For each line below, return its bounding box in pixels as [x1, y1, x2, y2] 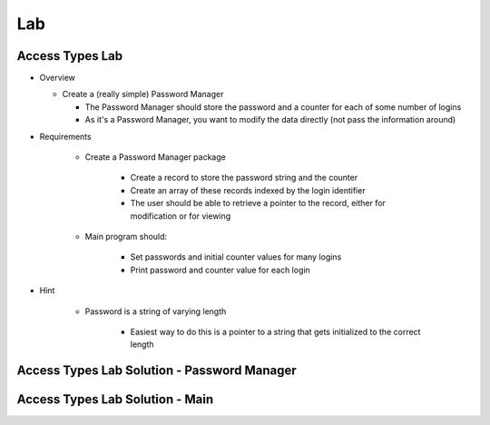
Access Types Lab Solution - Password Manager [16, 363, 297, 379]
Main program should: [84, 231, 168, 242]
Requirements [39, 131, 92, 142]
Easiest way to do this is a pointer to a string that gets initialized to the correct [130, 326, 421, 337]
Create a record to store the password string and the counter [130, 173, 358, 183]
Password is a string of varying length [84, 305, 227, 317]
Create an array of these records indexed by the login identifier [130, 184, 367, 195]
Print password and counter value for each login [130, 264, 310, 275]
